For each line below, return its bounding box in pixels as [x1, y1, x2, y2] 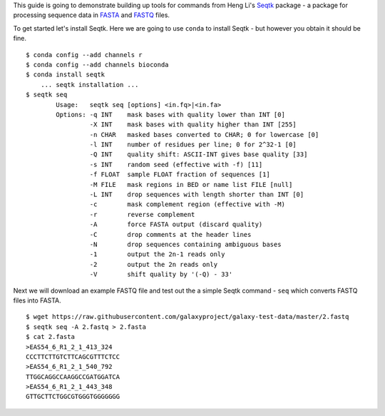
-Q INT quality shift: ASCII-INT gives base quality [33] [89, 151, 308, 158]
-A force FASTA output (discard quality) [89, 220, 263, 228]
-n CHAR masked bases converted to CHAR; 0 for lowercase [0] [89, 131, 319, 138]
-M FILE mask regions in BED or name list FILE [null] [89, 181, 293, 188]
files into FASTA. [13, 296, 61, 305]
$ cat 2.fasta [26, 333, 75, 341]
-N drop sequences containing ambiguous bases [89, 240, 282, 248]
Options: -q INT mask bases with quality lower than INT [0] [56, 111, 285, 118]
